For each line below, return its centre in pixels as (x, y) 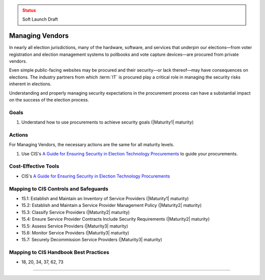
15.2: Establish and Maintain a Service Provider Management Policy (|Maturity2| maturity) (112, 205)
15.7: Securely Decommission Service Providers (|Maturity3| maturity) (92, 240)
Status (29, 10)
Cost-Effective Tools (34, 166)
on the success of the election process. (49, 100)
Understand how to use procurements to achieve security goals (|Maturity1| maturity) (107, 122)
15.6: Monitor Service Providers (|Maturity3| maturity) (75, 232)
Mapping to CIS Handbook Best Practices (59, 253)
